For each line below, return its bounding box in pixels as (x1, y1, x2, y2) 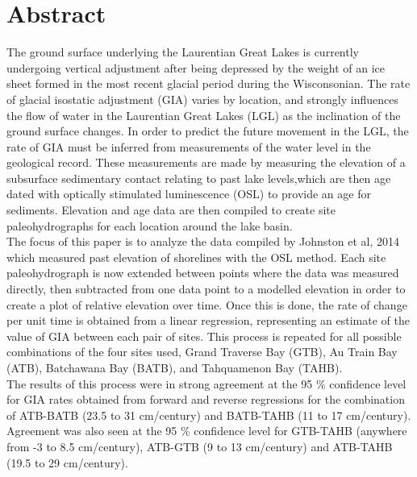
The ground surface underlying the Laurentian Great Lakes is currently (6, 44, 359, 60)
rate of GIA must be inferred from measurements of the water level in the (6, 138, 371, 155)
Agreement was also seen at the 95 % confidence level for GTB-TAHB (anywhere (6, 422, 407, 439)
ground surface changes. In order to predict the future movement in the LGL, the (6, 122, 409, 139)
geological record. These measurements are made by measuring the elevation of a (6, 154, 406, 171)
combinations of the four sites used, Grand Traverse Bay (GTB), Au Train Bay (6, 343, 398, 360)
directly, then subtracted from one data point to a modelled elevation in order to (6, 280, 406, 297)
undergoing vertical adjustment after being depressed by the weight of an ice (6, 59, 385, 76)
